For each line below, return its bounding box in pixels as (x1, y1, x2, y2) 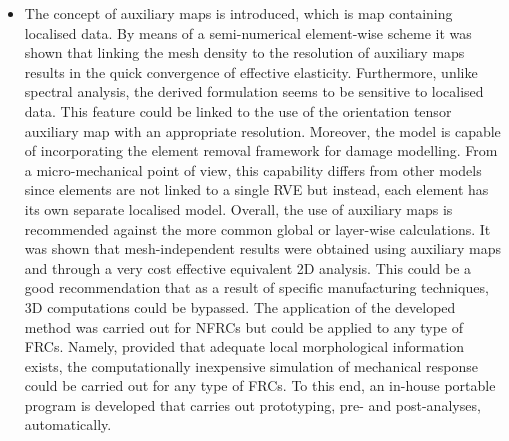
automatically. (24, 414, 112, 435)
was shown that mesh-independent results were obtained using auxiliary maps (24, 238, 502, 259)
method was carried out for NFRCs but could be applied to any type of (24, 316, 463, 337)
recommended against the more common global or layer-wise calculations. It (24, 218, 491, 239)
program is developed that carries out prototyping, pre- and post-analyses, (24, 394, 481, 415)
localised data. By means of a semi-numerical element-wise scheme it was (24, 22, 472, 43)
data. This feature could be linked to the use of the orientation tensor (24, 100, 452, 121)
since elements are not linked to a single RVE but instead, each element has (24, 179, 489, 200)
